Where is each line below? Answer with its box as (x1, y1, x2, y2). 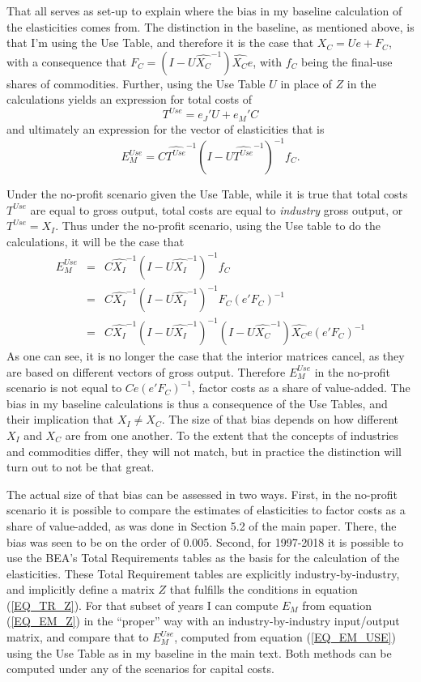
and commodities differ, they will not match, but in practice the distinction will (6, 442, 402, 459)
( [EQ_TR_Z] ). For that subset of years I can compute (6, 596, 279, 613)
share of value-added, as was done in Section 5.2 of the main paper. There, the (6, 517, 397, 534)
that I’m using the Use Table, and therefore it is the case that (6, 34, 314, 51)
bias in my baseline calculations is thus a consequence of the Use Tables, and (6, 394, 388, 411)
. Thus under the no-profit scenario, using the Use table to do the (55, 217, 381, 234)
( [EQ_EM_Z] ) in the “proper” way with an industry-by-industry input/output (6, 612, 400, 629)
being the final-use (301, 53, 393, 70)
